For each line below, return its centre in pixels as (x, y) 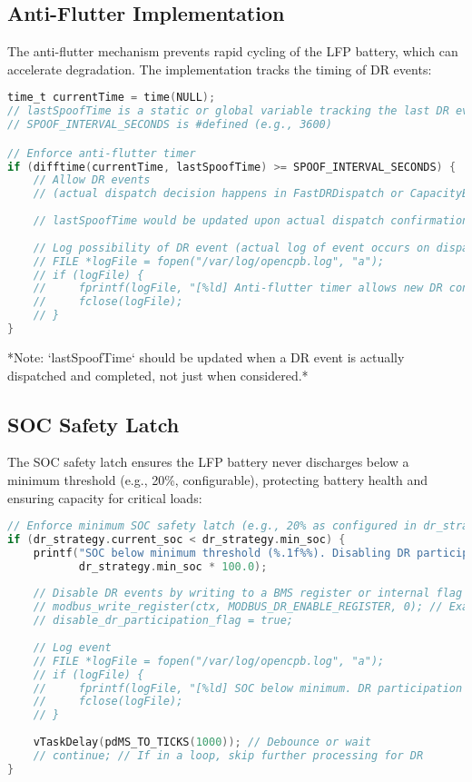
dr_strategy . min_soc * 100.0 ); (173, 566)
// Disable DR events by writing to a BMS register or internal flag (248, 594)
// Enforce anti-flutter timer (102, 153)
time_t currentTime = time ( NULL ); (112, 98)
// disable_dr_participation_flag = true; (163, 621)
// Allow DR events (92, 180)
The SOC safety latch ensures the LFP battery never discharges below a (208, 462)
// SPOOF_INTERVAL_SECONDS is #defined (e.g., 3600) (170, 125)
